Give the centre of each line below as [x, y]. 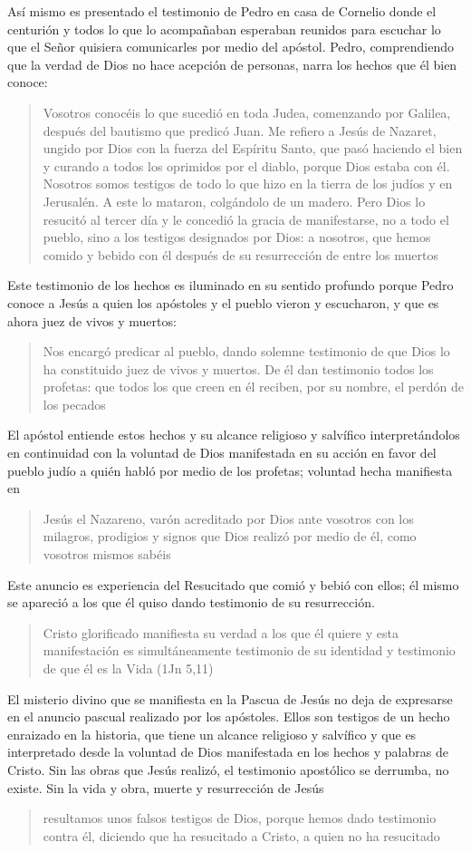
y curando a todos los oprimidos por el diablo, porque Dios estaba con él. [246, 165]
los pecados [74, 404]
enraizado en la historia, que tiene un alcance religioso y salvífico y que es [212, 734]
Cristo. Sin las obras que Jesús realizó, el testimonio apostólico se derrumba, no [228, 769]
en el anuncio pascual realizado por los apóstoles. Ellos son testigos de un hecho [229, 716]
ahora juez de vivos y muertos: [92, 320]
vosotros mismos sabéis [107, 554]
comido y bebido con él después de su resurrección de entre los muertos [240, 254]
